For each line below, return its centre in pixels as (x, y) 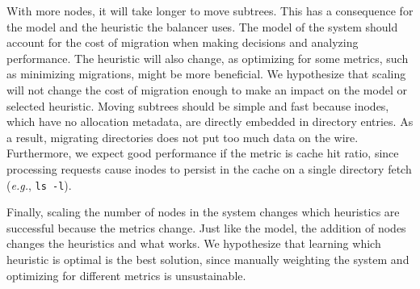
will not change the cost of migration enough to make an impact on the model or (207, 89)
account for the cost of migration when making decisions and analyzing (183, 42)
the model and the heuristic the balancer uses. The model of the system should (202, 26)
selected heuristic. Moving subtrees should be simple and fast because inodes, (198, 105)
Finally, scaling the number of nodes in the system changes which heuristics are (203, 212)
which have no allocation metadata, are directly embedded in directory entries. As (210, 121)
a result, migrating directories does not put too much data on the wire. (183, 137)
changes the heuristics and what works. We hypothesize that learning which (194, 243)
